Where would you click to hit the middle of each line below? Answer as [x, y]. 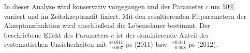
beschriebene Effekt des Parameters [56, 34]
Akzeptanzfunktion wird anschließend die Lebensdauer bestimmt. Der [107, 25]
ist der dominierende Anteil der [162, 34]
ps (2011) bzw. [147, 44]
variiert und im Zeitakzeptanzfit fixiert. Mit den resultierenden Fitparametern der [125, 16]
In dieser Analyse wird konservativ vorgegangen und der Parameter [104, 6]
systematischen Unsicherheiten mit [55, 44]
